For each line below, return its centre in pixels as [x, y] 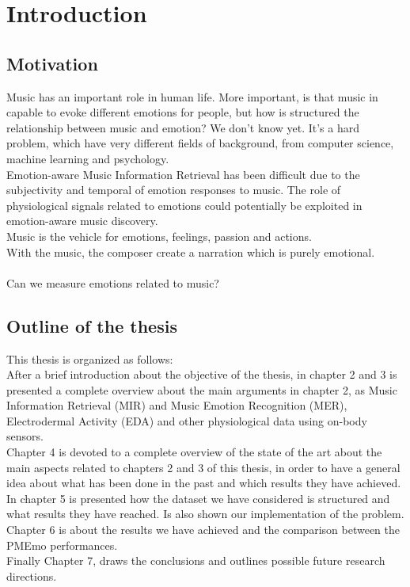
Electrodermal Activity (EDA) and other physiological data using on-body [187, 420]
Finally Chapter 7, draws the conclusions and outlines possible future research [196, 560]
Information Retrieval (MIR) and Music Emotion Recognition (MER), [177, 405]
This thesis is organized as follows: [90, 358]
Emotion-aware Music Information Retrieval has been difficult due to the [183, 174]
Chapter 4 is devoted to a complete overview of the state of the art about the [194, 452]
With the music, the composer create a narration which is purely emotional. [191, 252]
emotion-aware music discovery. [82, 221]
